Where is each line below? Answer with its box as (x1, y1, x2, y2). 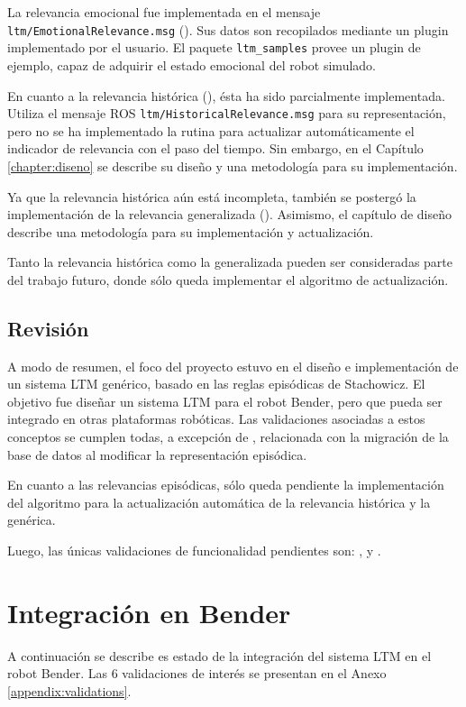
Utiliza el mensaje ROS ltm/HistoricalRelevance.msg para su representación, (7, 104, 446, 123)
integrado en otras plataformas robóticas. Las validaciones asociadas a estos (7, 409, 425, 428)
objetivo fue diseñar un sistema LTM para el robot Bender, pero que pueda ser (7, 391, 443, 410)
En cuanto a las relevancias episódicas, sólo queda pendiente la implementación (7, 475, 444, 494)
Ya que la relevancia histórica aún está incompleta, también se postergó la (7, 187, 416, 206)
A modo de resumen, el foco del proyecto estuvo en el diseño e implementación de (7, 356, 459, 375)
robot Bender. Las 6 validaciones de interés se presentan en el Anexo (7, 664, 387, 683)
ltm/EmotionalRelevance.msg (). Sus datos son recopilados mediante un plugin (7, 20, 449, 39)
